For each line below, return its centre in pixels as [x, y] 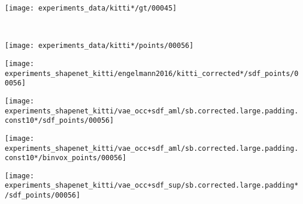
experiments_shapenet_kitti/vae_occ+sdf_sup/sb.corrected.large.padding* [152, 186]
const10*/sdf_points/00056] [59, 121]
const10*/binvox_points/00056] [66, 158]
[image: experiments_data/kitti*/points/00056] [99, 46]
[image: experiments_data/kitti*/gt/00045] [91, 8]
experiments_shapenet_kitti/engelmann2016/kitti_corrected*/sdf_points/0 [152, 73]
